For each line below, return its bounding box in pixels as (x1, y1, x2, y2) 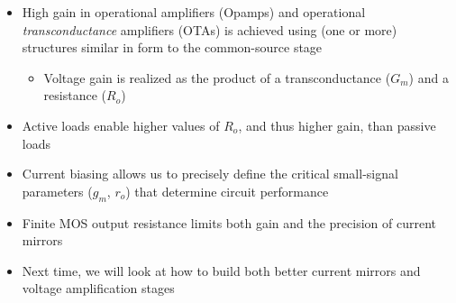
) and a (408, 68, 449, 87)
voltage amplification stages (22, 279, 175, 298)
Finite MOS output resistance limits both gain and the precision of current (22, 213, 436, 232)
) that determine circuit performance (125, 181, 329, 200)
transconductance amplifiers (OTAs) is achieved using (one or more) (22, 20, 397, 39)
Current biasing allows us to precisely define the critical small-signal (22, 164, 398, 183)
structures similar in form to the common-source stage (22, 38, 323, 57)
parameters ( (22, 181, 93, 200)
